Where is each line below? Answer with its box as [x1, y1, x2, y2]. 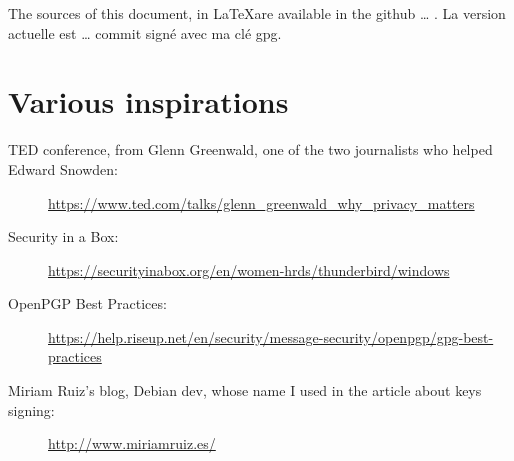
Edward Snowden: [8, 158, 118, 179]
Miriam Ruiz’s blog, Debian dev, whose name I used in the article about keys [8, 380, 482, 401]
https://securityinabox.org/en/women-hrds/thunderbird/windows [48, 259, 450, 280]
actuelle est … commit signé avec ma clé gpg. [8, 22, 282, 43]
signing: [8, 399, 55, 420]
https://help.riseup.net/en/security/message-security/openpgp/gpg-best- [48, 326, 494, 347]
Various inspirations [8, 81, 289, 122]
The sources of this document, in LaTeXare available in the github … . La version [8, 3, 506, 23]
